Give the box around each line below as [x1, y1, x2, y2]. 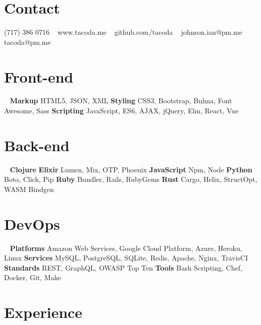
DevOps [4, 213, 60, 234]
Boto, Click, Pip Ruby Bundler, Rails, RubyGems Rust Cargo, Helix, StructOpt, [4, 174, 257, 184]
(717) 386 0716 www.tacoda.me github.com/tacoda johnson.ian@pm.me [4, 27, 242, 37]
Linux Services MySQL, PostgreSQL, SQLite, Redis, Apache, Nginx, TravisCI [4, 252, 248, 263]
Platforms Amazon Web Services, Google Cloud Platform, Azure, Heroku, [10, 242, 242, 253]
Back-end [4, 135, 70, 155]
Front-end [4, 66, 73, 87]
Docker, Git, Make [4, 272, 61, 283]
